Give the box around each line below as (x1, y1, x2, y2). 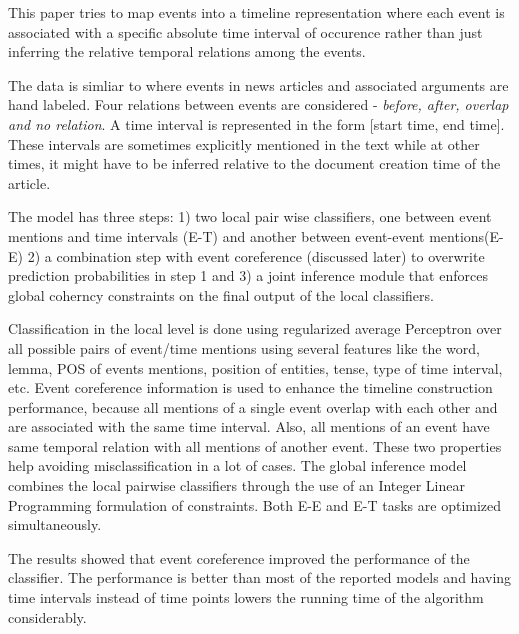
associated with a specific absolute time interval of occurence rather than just (8, 21, 483, 42)
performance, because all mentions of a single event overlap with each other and (8, 396, 498, 417)
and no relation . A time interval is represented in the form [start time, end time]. (8, 113, 505, 134)
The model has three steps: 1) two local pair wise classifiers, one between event (8, 206, 492, 227)
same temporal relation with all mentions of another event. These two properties (8, 435, 502, 456)
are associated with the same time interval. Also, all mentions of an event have (8, 416, 490, 437)
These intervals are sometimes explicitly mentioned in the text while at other (8, 133, 480, 154)
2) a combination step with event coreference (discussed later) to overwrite (27, 245, 485, 266)
